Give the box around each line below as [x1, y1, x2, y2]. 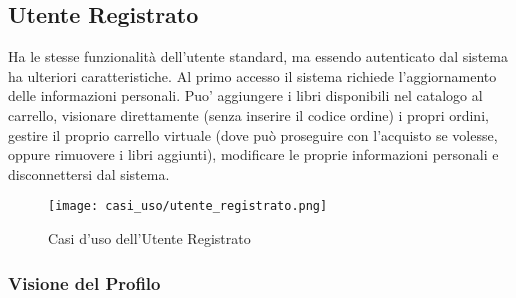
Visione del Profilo [8, 270, 161, 295]
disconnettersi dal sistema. [8, 163, 170, 184]
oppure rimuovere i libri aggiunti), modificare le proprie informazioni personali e [8, 144, 499, 165]
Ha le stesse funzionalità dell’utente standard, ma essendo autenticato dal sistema [8, 46, 508, 67]
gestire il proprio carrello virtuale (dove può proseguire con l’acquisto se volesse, [8, 124, 498, 145]
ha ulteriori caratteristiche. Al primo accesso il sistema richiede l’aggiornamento [8, 65, 497, 86]
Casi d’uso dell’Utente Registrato [48, 228, 251, 249]
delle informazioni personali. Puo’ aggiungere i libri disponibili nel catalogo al [8, 85, 483, 106]
